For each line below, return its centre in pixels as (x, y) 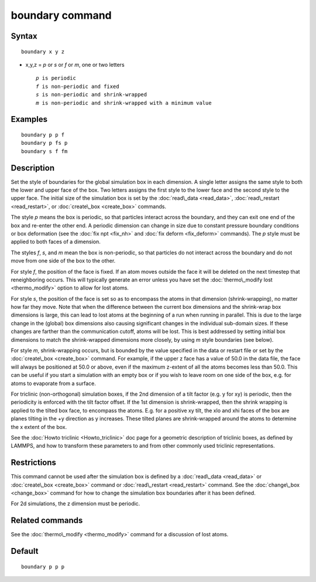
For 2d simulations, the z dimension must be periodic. (75, 503)
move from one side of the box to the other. (63, 261)
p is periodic (56, 78)
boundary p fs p (44, 143)
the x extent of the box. (39, 427)
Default (25, 551)
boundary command (61, 15)
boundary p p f (43, 135)
